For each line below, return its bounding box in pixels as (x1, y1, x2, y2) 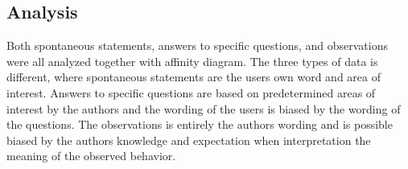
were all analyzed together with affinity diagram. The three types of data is (6, 52, 378, 69)
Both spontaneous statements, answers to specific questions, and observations (6, 37, 388, 54)
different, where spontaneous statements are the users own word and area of (6, 68, 381, 85)
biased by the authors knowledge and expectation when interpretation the (6, 131, 371, 148)
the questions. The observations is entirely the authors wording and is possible (6, 116, 393, 133)
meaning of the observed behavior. (6, 147, 176, 164)
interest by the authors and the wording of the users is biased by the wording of (6, 100, 401, 117)
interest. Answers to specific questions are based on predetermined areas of (6, 84, 376, 101)
